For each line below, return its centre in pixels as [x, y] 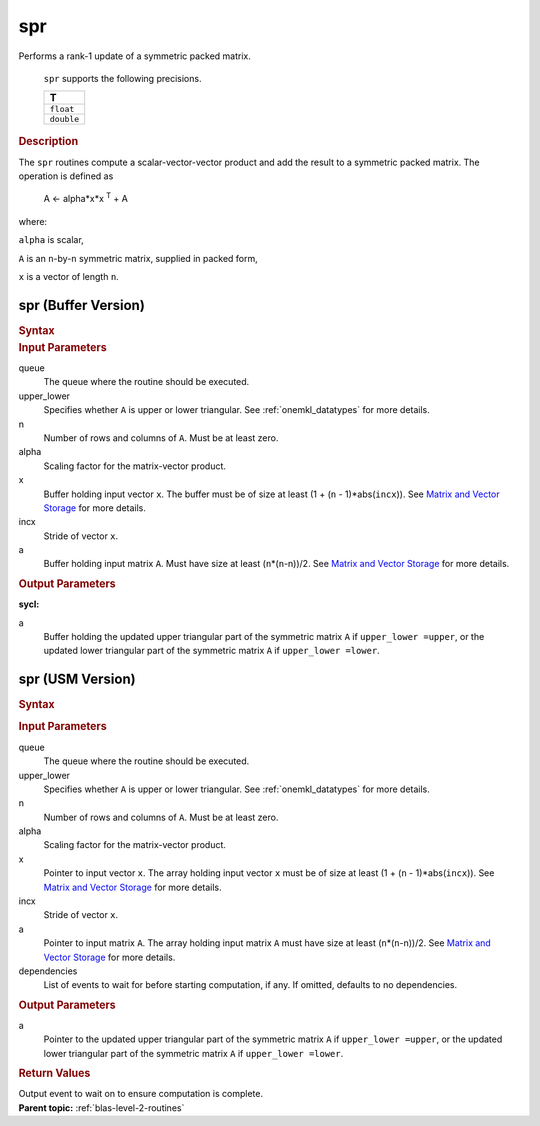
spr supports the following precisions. [122, 78]
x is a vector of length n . [68, 276]
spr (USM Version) [77, 679]
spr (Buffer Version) [81, 305]
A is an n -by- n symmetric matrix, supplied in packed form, [138, 258]
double [64, 119]
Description [48, 142]
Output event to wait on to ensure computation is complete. [141, 1094]
